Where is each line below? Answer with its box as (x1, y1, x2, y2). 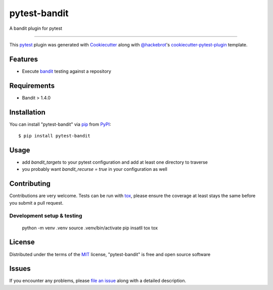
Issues (9, 264, 31, 273)
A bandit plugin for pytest (9, 25, 63, 31)
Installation (9, 108, 45, 116)
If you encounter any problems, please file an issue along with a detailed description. (9, 278, 187, 284)
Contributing (9, 179, 51, 188)
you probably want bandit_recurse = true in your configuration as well (22, 166, 168, 172)
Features (9, 55, 38, 63)
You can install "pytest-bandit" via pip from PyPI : (9, 121, 111, 127)
